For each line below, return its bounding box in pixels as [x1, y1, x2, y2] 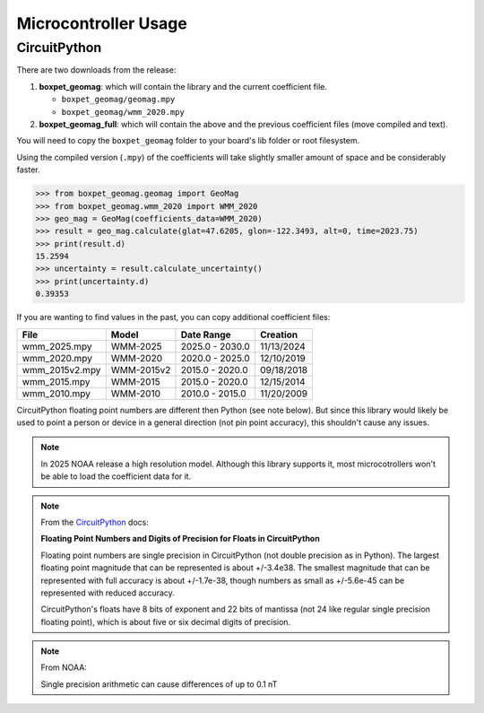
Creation [260, 328, 298, 341]
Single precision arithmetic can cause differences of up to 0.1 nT [40, 678, 278, 690]
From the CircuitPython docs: [40, 517, 150, 527]
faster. [16, 164, 40, 175]
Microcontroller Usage [16, 13, 187, 33]
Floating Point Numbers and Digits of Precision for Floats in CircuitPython [40, 534, 320, 544]
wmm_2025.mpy [22, 340, 92, 352]
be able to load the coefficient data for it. [40, 471, 192, 482]
